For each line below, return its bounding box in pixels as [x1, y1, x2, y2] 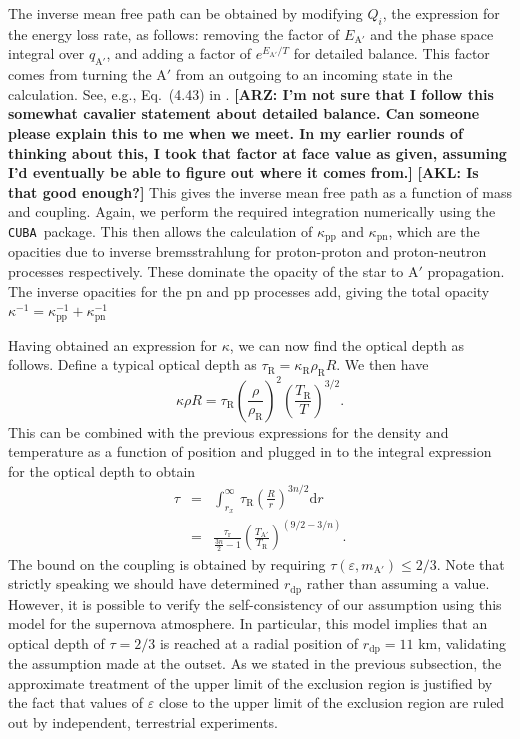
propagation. [427, 260, 505, 281]
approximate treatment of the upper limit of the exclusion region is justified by [8, 672, 493, 693]
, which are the [388, 220, 480, 241]
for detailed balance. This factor [293, 43, 490, 64]
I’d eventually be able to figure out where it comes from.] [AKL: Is [8, 162, 479, 183]
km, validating [418, 632, 507, 653]
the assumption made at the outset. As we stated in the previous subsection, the [8, 653, 502, 674]
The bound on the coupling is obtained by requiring [8, 553, 326, 574]
